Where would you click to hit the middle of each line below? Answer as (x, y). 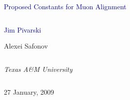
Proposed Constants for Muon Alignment (65, 6)
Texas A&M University (38, 69)
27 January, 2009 (29, 92)
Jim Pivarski (23, 29)
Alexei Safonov (26, 46)
